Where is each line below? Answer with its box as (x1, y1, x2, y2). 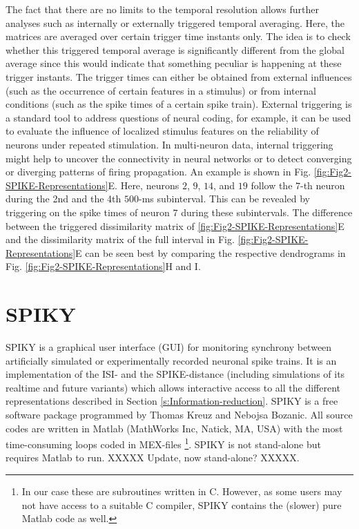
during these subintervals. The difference (181, 204, 353, 219)
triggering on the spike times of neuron (6, 204, 170, 219)
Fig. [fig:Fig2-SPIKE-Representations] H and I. (6, 259, 201, 273)
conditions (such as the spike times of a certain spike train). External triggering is (6, 97, 352, 111)
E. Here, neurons (108, 177, 179, 192)
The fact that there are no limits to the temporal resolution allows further (6, 2, 319, 16)
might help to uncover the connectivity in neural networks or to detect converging (6, 151, 352, 165)
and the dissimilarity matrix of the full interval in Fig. (6, 232, 235, 247)
